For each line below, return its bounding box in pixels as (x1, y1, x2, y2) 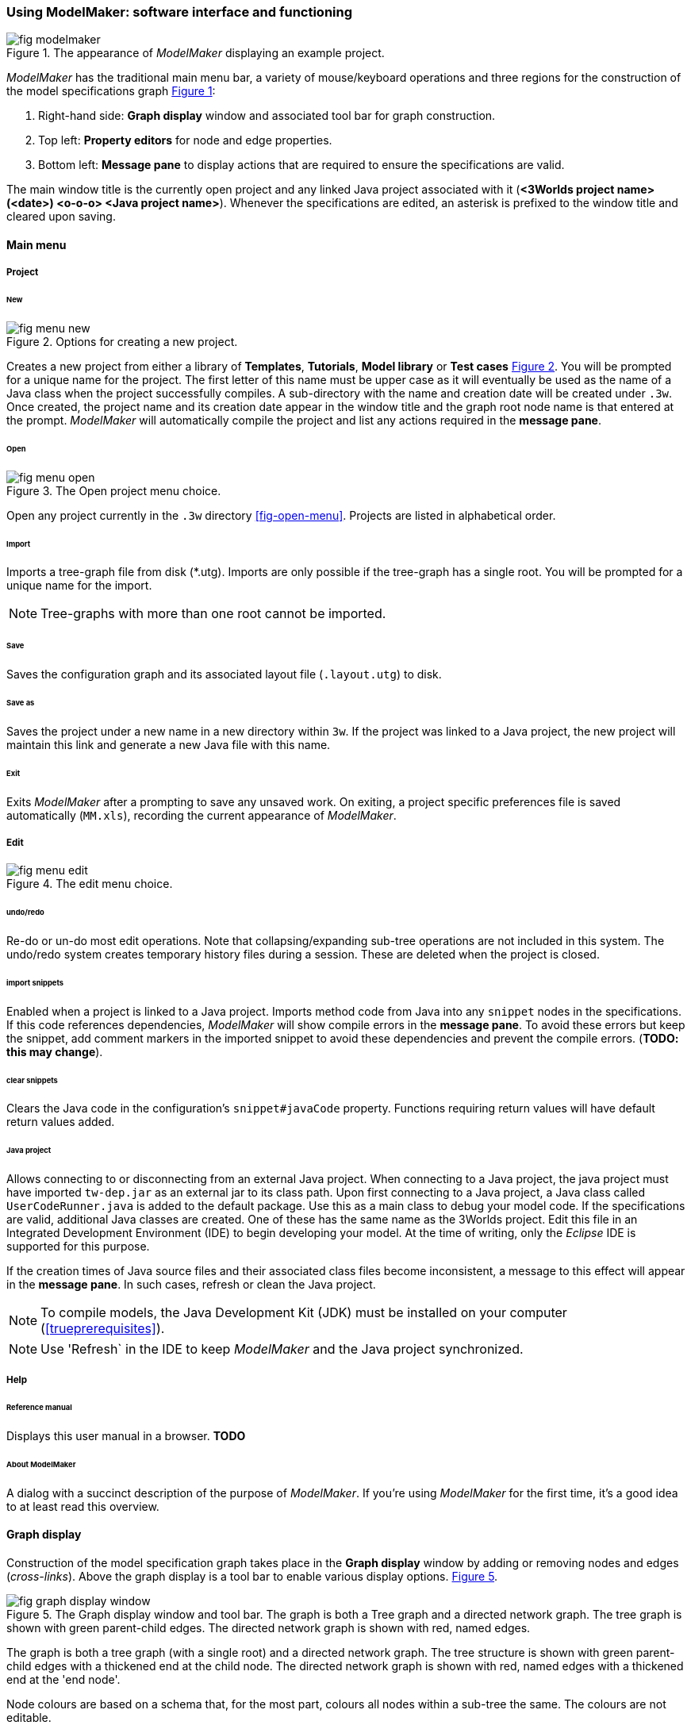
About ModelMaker (6, 1459, 76, 1469)
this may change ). (6, 1044, 103, 1059)
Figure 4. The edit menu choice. (6, 877, 173, 891)
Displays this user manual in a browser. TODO (6, 1429, 246, 1443)
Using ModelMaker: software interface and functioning (6, 4, 353, 20)
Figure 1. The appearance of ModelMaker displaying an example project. (6, 46, 385, 60)
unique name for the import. (6, 578, 152, 593)
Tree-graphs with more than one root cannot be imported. (40, 605, 386, 622)
